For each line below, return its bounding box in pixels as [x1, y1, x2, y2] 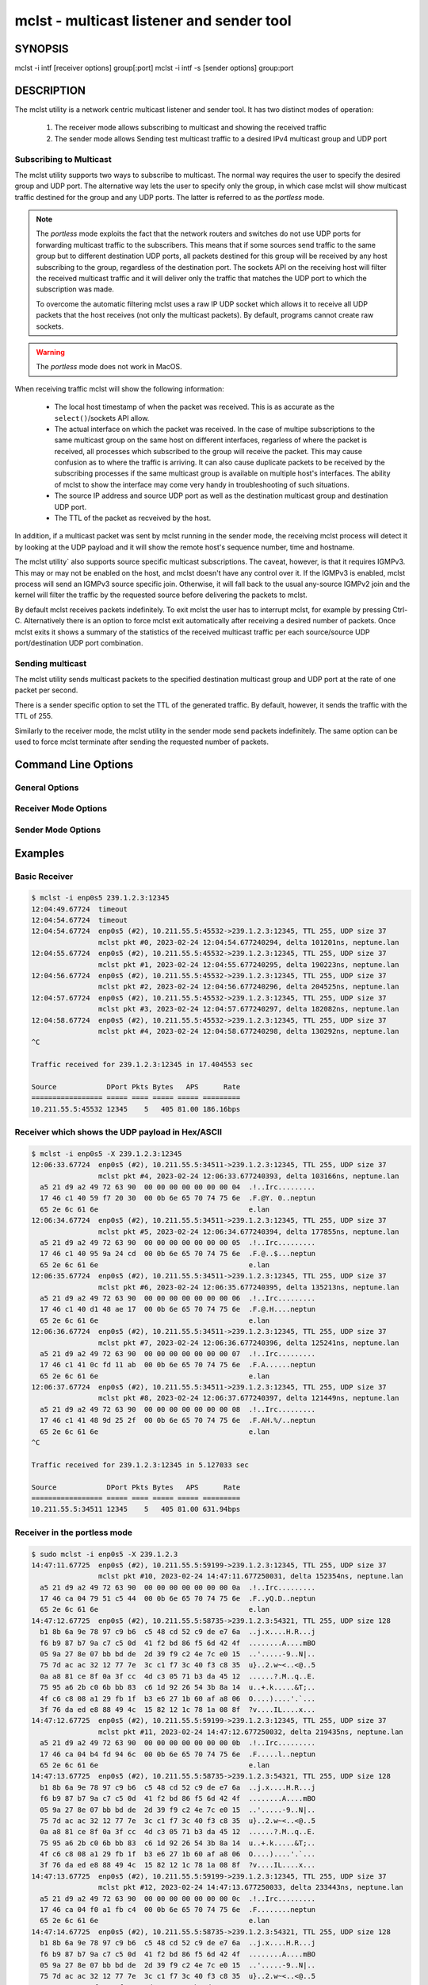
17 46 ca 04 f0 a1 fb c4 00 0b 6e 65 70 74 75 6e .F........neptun [40, 1906, 316, 1914]
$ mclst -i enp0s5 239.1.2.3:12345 [31, 893, 170, 903]
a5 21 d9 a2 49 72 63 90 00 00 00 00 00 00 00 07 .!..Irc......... [40, 1349, 316, 1358]
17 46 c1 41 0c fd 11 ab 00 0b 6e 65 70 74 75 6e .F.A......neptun [40, 1360, 316, 1370]
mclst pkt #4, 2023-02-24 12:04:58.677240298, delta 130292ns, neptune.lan [97, 1027, 399, 1035]
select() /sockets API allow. [54, 413, 150, 422]
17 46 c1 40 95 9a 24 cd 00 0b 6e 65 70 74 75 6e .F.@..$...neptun [40, 1249, 316, 1258]
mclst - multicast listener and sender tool [14, 12, 292, 29]
